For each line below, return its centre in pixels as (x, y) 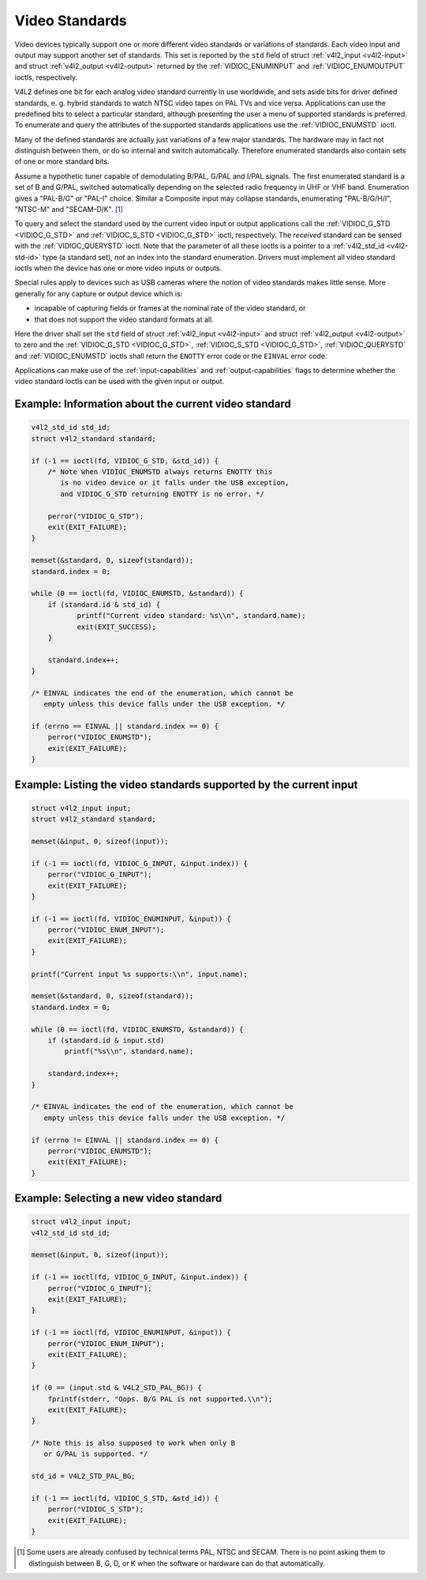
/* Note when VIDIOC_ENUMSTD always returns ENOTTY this (160, 472)
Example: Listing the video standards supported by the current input (186, 784)
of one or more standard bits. (62, 161)
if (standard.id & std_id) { (104, 604)
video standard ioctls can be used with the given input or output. (120, 381)
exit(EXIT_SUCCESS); (117, 627)
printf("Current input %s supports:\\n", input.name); (139, 974)
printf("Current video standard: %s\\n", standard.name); (191, 616)
